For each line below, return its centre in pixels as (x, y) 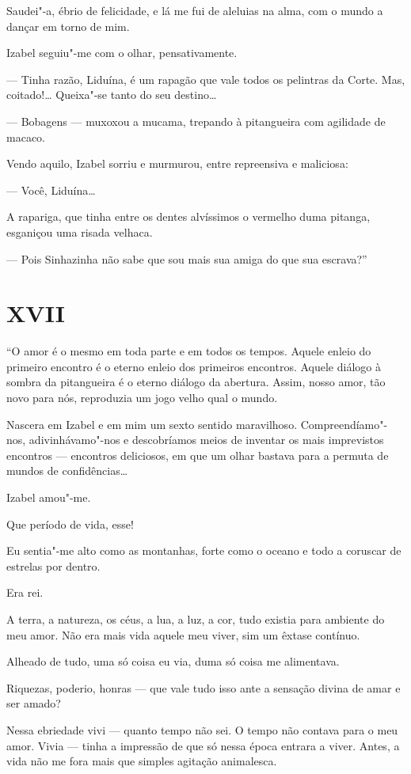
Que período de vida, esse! (70, 524)
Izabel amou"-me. (49, 497)
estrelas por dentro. (53, 565)
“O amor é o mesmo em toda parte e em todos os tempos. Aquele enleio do (189, 351)
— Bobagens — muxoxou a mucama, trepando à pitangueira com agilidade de (196, 121)
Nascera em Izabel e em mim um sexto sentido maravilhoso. (152, 424)
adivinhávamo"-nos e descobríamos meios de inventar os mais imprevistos (206, 440)
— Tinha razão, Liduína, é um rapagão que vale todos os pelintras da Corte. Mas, (206, 79)
